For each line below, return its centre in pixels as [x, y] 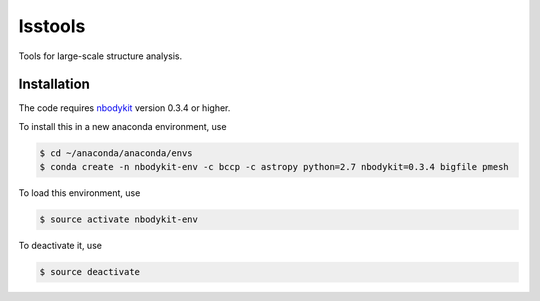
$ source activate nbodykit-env [119, 219]
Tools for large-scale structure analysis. [100, 56]
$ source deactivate [89, 272]
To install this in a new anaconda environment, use [122, 126]
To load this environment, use [79, 193]
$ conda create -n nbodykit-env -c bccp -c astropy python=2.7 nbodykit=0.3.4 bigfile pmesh [274, 167]
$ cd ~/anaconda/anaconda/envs [116, 153]
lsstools [52, 26]
